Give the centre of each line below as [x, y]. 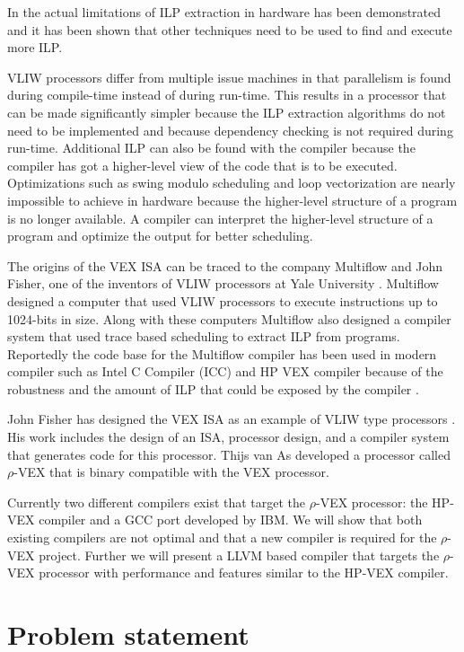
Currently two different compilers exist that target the [157, 502]
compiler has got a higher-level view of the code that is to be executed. [202, 165]
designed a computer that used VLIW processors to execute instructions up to [223, 300]
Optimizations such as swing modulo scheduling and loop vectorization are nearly [232, 183]
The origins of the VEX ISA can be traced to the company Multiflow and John [225, 265]
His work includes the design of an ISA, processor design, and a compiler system [228, 437]
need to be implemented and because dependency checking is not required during [230, 130]
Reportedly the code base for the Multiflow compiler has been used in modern [222, 353]
